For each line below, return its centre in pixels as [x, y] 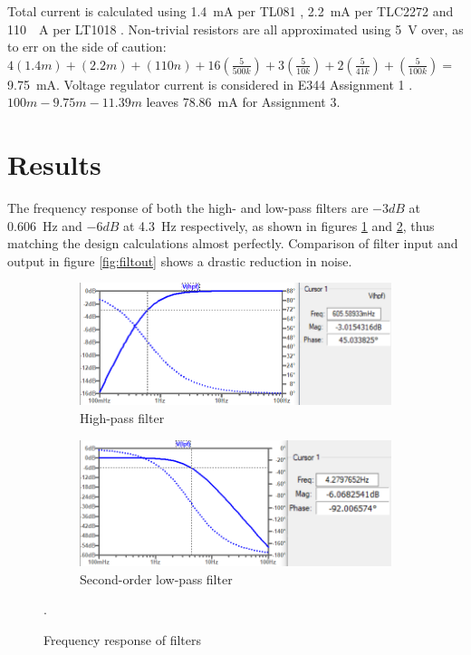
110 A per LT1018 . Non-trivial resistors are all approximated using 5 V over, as [235, 29]
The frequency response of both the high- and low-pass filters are [188, 208]
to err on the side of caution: [87, 47]
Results [54, 164]
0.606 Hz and [45, 225]
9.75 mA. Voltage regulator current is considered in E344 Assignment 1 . [210, 84]
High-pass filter [122, 418]
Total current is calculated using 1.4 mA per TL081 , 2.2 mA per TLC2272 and [231, 11]
